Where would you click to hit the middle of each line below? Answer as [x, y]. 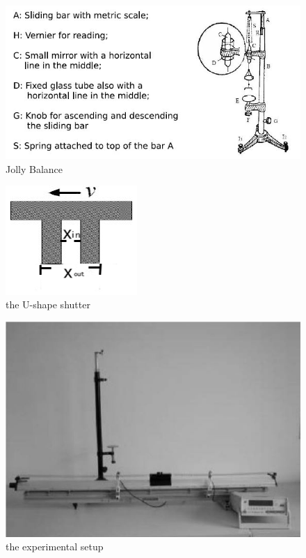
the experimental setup [55, 546]
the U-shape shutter [48, 304]
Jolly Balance [34, 168]
